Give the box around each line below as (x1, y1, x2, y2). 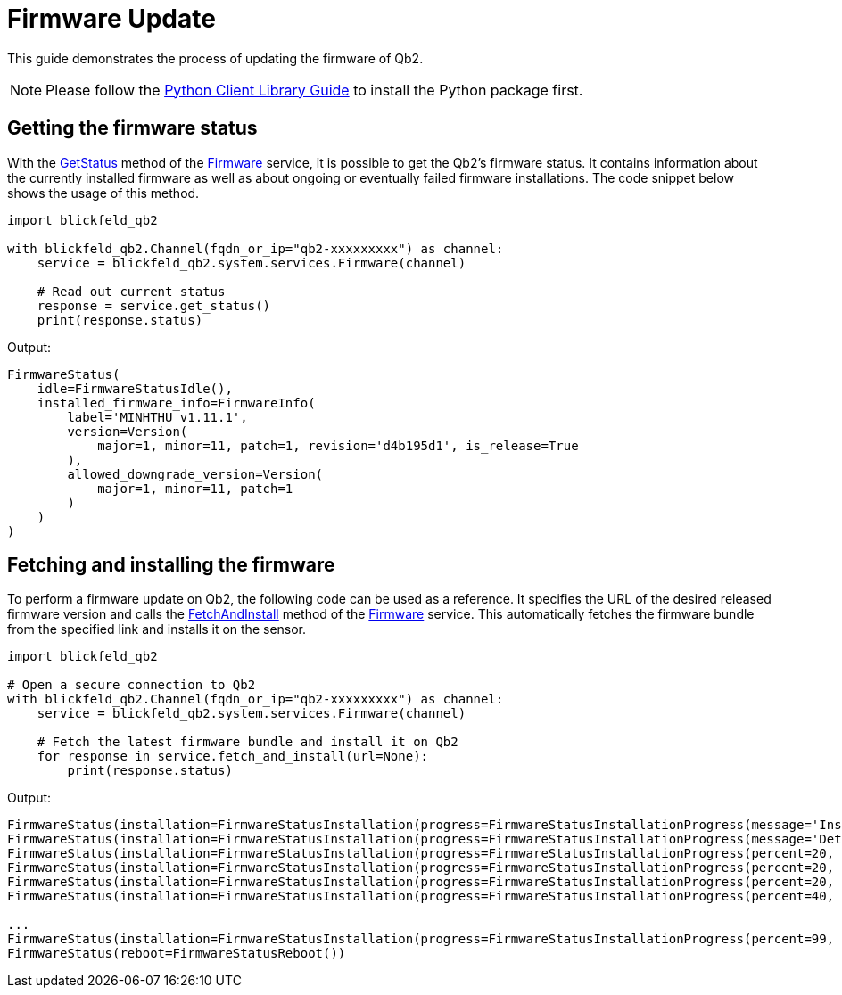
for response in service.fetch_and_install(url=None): (37, 749, 429, 764)
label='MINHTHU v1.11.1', (67, 409, 248, 424)
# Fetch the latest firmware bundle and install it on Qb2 (37, 735, 458, 750)
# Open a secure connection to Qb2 (7, 678, 256, 693)
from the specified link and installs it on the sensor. (7, 621, 307, 637)
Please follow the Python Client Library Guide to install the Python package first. (45, 80, 583, 99)
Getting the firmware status (7, 117, 258, 140)
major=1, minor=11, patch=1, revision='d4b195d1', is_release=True (97, 438, 579, 453)
